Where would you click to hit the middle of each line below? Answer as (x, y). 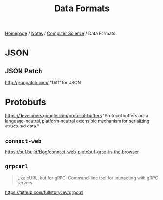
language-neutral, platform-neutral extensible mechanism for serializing (77, 121)
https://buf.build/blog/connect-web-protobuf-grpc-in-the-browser (72, 152)
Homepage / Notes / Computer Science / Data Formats (60, 33)
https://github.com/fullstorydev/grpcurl (44, 192)
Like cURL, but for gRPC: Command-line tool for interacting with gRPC (88, 178)
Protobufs (26, 102)
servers (25, 182)
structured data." (22, 126)
